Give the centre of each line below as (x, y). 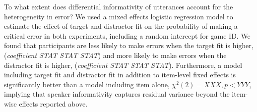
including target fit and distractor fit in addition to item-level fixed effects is (120, 75)
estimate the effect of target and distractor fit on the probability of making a (121, 26)
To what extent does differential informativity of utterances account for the (119, 6)
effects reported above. (53, 103)
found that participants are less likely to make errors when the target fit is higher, (129, 45)
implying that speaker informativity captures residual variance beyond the (117, 94)
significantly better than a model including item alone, (87, 84)
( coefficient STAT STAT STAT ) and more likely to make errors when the (115, 55)
